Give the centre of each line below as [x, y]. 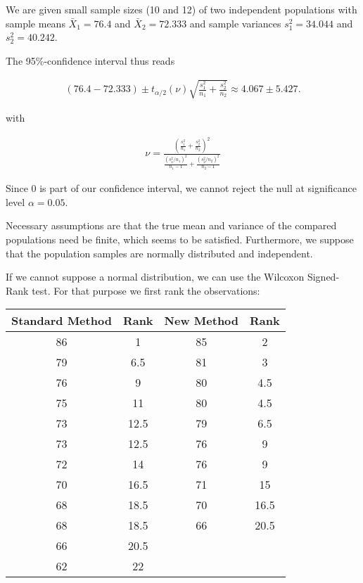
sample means [36, 23]
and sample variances [235, 23]
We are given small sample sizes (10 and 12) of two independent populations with [181, 9]
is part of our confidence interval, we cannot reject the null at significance [198, 188]
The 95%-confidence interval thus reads [90, 60]
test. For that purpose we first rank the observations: [146, 290]
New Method [202, 321]
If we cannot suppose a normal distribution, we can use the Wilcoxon [155, 277]
